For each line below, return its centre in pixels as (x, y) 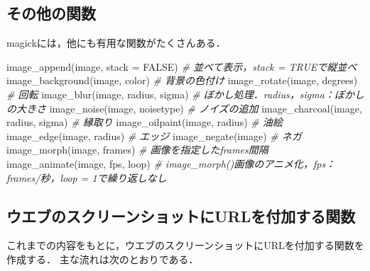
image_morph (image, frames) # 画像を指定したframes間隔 (137, 150)
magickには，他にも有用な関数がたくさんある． (116, 43)
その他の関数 (51, 13)
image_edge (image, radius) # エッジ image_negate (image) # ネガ (154, 135)
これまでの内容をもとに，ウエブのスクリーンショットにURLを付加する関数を (185, 245)
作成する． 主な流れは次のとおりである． (103, 259)
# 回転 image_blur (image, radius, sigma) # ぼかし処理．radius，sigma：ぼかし (185, 94)
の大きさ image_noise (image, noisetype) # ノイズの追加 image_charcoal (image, (184, 108)
